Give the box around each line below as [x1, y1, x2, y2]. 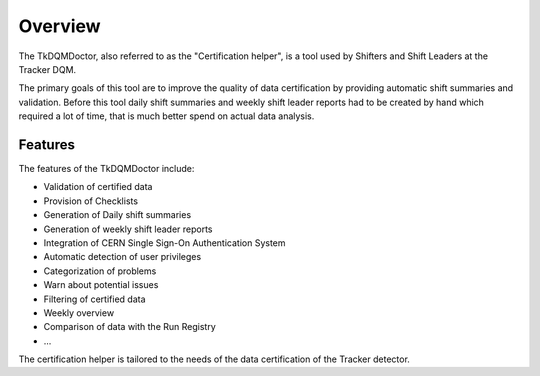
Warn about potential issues [43, 279, 159, 291]
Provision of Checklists [43, 195, 139, 207]
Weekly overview [43, 306, 115, 319]
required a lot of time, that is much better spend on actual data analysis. [18, 110, 315, 122]
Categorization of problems [43, 265, 157, 277]
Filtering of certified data [43, 293, 146, 305]
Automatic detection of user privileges [43, 251, 202, 263]
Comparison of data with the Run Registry [43, 321, 217, 333]
